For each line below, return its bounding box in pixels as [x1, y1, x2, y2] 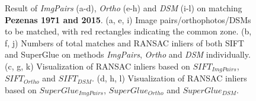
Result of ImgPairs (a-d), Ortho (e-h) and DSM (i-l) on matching [5, 2, 242, 14]
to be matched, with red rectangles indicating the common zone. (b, [5, 25, 252, 37]
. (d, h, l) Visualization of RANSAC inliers [91, 72, 247, 84]
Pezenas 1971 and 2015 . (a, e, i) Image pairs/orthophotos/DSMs [5, 13, 251, 26]
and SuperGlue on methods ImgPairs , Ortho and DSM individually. [5, 48, 251, 61]
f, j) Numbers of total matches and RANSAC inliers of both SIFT [5, 36, 244, 49]
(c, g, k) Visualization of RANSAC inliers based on [5, 59, 190, 72]
